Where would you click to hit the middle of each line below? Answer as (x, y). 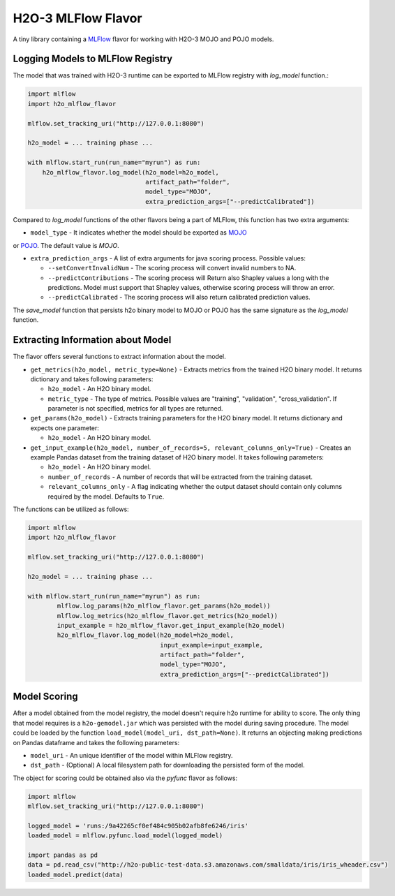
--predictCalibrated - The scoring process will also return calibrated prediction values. (179, 298)
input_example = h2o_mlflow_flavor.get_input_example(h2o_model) (171, 625)
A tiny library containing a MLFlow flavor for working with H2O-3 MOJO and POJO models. (143, 39)
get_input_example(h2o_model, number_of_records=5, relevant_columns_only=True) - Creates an (191, 448)
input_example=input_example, (212, 645)
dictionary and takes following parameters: (92, 379)
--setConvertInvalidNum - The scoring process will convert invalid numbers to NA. (172, 268)
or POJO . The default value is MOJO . (66, 245)
